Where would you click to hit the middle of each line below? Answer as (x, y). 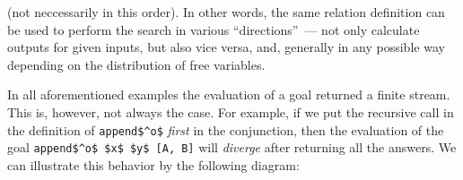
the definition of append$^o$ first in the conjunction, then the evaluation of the (226, 129)
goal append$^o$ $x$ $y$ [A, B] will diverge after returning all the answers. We (232, 147)
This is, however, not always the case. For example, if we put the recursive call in (231, 111)
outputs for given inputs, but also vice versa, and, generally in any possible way (226, 47)
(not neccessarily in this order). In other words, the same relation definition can (226, 12)
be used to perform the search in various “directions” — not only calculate (214, 29)
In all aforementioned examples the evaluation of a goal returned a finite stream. (229, 94)
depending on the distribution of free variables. (136, 64)
